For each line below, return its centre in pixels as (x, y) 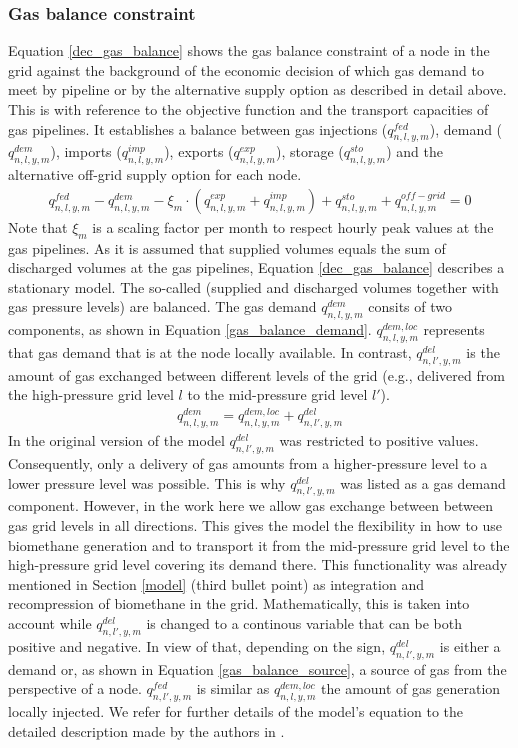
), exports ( (199, 151)
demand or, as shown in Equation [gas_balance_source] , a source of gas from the (257, 668)
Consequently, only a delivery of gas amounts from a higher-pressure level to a (248, 463)
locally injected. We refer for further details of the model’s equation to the (235, 710)
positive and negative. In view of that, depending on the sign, (197, 645)
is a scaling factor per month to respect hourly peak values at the (293, 226)
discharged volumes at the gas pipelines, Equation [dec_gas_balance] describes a (256, 267)
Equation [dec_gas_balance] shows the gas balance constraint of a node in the (249, 50)
